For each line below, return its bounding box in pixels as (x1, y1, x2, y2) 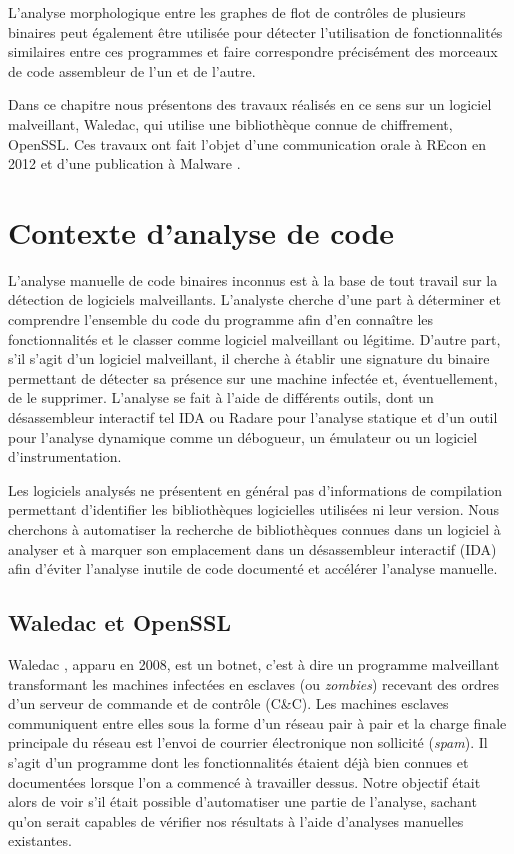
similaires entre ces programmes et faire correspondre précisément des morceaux (8, 41, 498, 62)
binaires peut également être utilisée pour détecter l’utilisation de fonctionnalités (8, 21, 503, 42)
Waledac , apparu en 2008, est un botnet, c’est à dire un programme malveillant (8, 653, 500, 674)
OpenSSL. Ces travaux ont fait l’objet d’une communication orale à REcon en (8, 133, 486, 154)
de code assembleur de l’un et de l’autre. (8, 60, 256, 81)
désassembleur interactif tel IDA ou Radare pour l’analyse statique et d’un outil (8, 407, 498, 428)
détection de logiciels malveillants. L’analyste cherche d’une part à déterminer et (8, 289, 501, 310)
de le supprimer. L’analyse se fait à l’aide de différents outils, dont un (8, 387, 434, 408)
